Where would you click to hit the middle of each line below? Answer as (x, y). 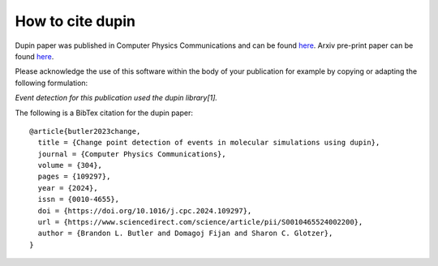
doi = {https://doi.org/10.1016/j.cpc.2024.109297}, (145, 210)
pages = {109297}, (74, 177)
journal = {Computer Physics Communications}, (132, 154)
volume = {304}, (70, 165)
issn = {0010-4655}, (79, 199)
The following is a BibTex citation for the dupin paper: (104, 113)
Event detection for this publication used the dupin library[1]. (116, 98)
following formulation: (52, 83)
